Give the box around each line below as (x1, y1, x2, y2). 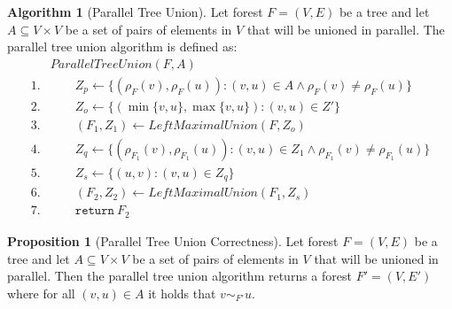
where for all (7, 283, 75, 302)
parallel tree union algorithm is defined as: (7, 37, 238, 56)
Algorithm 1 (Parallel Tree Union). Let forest (7, 3, 263, 20)
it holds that (148, 283, 216, 302)
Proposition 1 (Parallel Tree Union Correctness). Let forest (7, 231, 339, 250)
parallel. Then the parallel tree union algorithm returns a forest (7, 267, 352, 285)
